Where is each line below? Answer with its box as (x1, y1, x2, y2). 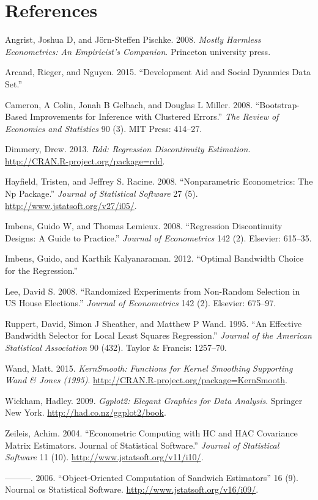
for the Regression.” (5, 264, 78, 277)
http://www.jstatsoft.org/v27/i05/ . (5, 199, 137, 211)
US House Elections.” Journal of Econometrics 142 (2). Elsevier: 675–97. (5, 296, 276, 309)
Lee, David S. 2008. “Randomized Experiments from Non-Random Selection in (5, 284, 300, 297)
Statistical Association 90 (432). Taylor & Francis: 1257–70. (5, 341, 227, 353)
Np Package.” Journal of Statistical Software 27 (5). (5, 187, 198, 200)
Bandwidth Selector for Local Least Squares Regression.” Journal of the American (5, 329, 312, 342)
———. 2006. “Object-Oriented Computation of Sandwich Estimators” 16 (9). (5, 471, 298, 483)
